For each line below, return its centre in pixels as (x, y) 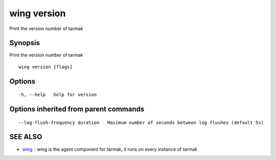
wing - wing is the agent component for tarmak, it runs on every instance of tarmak (110, 149)
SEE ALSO (26, 137)
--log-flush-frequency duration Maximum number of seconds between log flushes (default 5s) (141, 123)
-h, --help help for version (58, 95)
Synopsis (25, 43)
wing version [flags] (45, 67)
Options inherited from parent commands (77, 109)
